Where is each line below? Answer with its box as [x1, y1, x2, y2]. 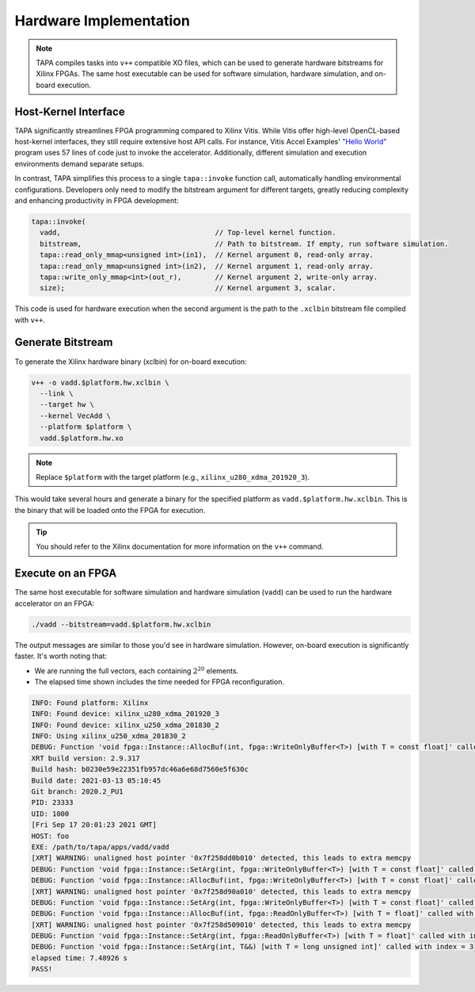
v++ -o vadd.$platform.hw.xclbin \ [31, 377, 169, 387]
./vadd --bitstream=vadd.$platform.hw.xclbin [31, 619, 211, 629]
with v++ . [14, 315, 45, 324]
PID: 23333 [31, 798, 74, 807]
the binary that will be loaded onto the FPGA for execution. [14, 505, 206, 515]
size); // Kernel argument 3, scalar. [40, 284, 336, 293]
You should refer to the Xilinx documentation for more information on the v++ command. [36, 542, 324, 551]
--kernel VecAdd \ [40, 411, 111, 420]
